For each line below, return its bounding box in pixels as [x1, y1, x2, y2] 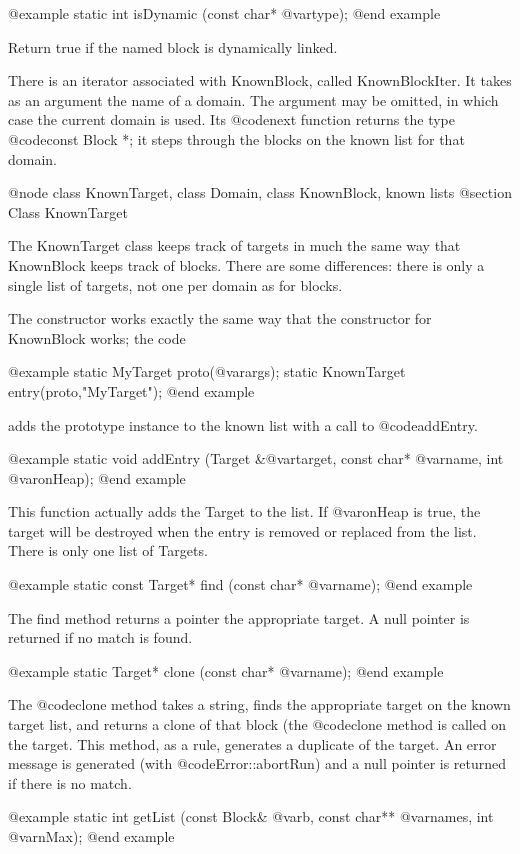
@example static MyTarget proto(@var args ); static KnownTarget [8, 361, 406, 382]
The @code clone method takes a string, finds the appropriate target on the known [8, 694, 511, 715]
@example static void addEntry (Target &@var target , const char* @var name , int [8, 448, 504, 469]
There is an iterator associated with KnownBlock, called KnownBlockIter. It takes [8, 70, 512, 91]
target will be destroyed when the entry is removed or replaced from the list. [8, 520, 477, 541]
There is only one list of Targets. [8, 540, 208, 561]
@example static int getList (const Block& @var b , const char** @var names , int [8, 806, 494, 827]
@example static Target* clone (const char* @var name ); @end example [8, 660, 444, 681]
